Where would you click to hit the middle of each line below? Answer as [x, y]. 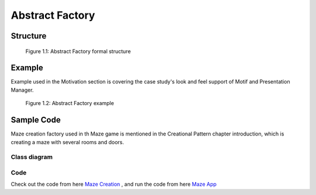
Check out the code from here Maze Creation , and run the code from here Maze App [114, 184]
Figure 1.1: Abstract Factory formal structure [78, 51]
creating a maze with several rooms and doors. [67, 142]
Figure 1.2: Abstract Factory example [70, 103]
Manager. [22, 90]
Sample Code [36, 120]
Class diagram [32, 157]
